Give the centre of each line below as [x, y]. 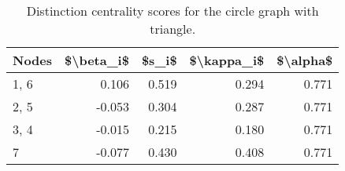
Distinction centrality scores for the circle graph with [172, 11]
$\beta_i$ [97, 60]
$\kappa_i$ [227, 60]
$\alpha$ [305, 60]
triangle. [173, 29]
